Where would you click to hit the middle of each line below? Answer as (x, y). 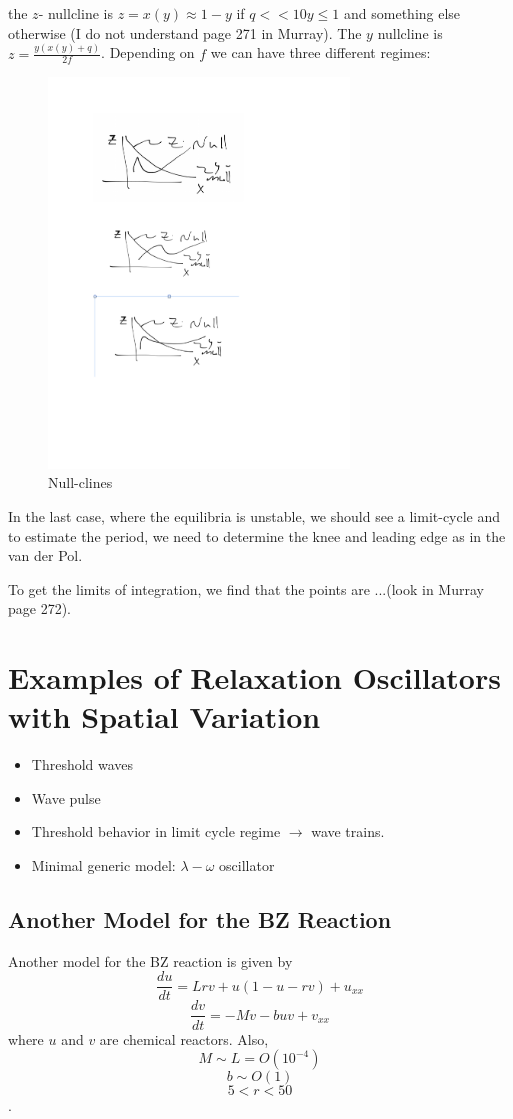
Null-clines (80, 482)
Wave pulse (66, 797)
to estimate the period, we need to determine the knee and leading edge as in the (257, 535)
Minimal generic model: (103, 865)
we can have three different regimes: (320, 52)
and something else (402, 13)
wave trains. (348, 831)
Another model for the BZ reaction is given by (150, 960)
